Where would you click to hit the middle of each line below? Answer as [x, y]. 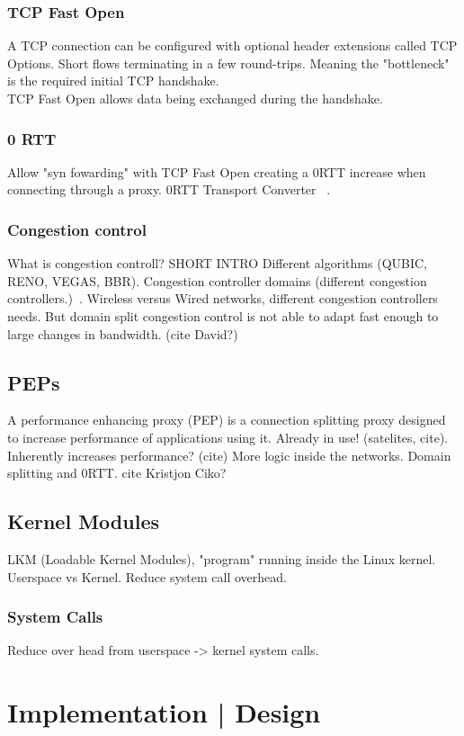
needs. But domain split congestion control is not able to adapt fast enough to [223, 316]
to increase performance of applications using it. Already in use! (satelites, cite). [228, 437]
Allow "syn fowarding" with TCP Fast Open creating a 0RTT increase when [217, 171]
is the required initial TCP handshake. [113, 81]
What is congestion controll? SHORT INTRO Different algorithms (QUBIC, [217, 263]
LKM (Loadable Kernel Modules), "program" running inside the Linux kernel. [222, 558]
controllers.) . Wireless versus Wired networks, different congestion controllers [223, 298]
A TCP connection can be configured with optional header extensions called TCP [232, 45]
